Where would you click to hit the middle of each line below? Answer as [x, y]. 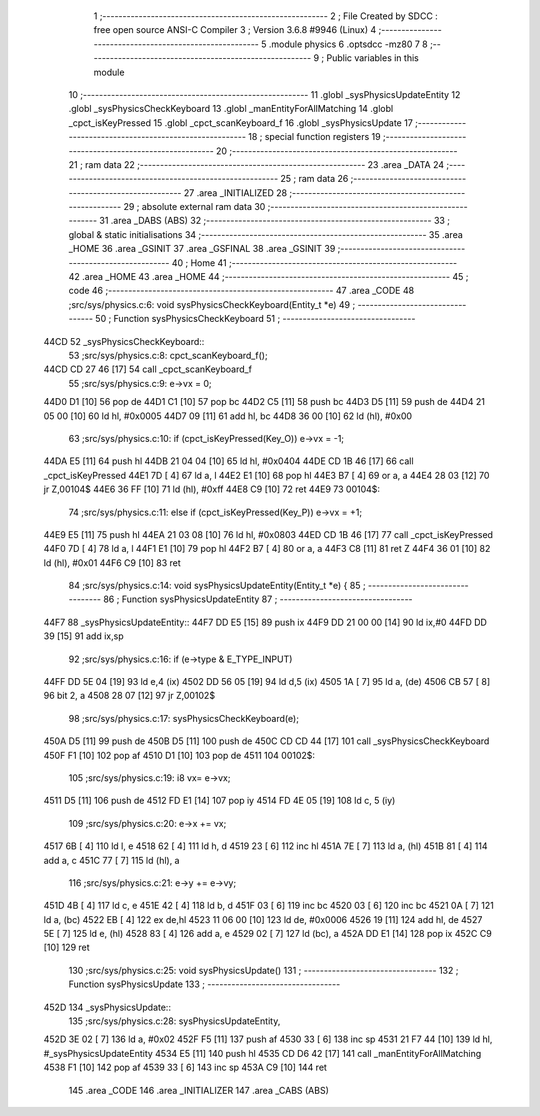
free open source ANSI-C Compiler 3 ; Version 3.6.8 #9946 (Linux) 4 [235, 30]
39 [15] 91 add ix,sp [83, 636]
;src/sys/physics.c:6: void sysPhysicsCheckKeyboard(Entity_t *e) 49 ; [212, 304]
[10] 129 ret [66, 947]
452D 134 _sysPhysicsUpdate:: [107, 1007]
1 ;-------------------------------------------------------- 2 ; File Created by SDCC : [266, 16]
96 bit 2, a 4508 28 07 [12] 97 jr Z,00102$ [129, 696]
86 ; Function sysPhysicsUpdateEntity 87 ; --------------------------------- [258, 599]
